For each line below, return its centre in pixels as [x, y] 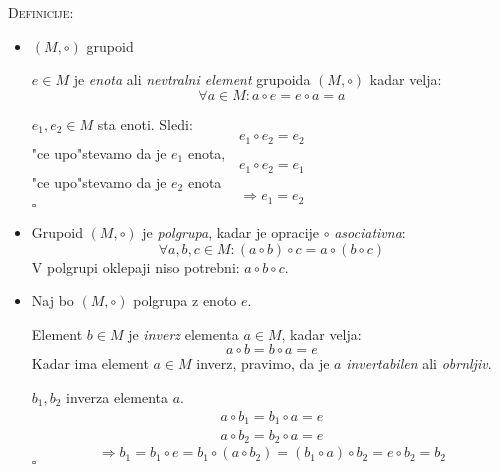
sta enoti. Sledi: [145, 123]
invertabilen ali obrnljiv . [419, 363]
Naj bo [52, 300]
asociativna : [370, 231]
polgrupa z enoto [185, 300]
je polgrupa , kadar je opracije [231, 231]
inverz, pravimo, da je [263, 363]
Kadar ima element [90, 363]
